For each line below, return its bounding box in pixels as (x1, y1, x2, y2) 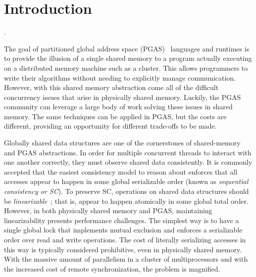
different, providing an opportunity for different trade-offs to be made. (4, 121, 217, 131)
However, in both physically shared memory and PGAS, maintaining (4, 205, 212, 216)
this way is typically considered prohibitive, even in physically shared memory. (4, 244, 242, 254)
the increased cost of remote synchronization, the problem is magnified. (4, 263, 220, 274)
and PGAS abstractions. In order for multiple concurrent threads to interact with (4, 147, 252, 157)
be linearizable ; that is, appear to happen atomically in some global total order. (4, 195, 249, 206)
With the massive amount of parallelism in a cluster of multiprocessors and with (4, 254, 248, 264)
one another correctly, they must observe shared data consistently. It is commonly (4, 157, 253, 167)
